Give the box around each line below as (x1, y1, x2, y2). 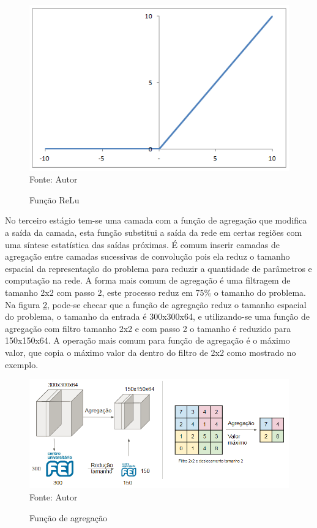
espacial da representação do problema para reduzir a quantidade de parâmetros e (5, 262, 312, 274)
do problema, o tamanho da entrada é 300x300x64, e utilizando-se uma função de (5, 310, 310, 323)
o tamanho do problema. (214, 285, 306, 298)
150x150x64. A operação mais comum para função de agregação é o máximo (5, 334, 290, 347)
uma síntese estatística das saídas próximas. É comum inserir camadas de (5, 238, 280, 251)
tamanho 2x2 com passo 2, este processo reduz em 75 (5, 285, 204, 298)
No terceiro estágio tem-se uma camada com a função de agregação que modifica (5, 214, 307, 227)
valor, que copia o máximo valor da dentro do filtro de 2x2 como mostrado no (5, 345, 296, 358)
